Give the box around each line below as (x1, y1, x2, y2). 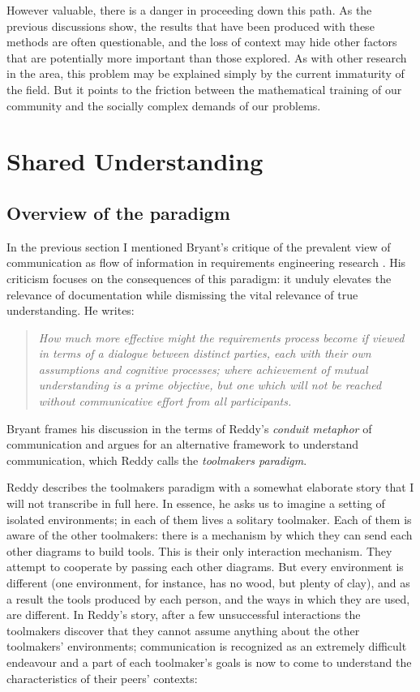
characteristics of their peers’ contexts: (6, 669, 198, 686)
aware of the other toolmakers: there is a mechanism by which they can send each (6, 527, 413, 544)
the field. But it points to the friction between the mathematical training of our (6, 80, 402, 97)
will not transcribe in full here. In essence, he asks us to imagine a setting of (6, 495, 385, 512)
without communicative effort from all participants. (38, 393, 292, 410)
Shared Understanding (6, 144, 264, 178)
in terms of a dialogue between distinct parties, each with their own (38, 345, 371, 362)
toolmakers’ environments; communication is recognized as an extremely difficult (6, 638, 407, 655)
